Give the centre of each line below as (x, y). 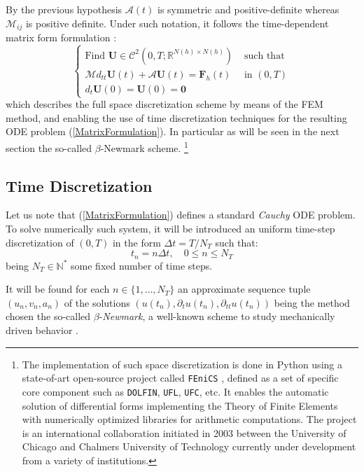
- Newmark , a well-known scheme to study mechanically (217, 316)
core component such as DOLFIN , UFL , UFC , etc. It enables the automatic (175, 391)
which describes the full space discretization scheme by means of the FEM (164, 104)
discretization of (40, 242)
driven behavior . (42, 330)
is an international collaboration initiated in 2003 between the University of (184, 432)
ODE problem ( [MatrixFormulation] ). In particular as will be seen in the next (173, 131)
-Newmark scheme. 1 (144, 147)
